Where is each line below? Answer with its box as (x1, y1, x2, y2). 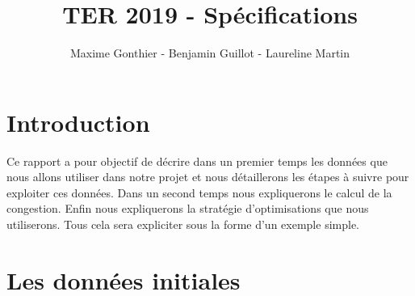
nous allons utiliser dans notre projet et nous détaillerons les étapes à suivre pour (6, 168, 409, 185)
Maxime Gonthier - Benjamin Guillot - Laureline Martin (69, 44, 350, 61)
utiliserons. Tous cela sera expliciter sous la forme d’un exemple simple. (6, 216, 359, 233)
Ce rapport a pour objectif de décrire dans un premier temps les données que (6, 152, 388, 169)
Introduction (6, 105, 150, 138)
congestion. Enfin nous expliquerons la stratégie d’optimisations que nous (6, 200, 369, 217)
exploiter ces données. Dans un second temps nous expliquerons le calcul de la (6, 184, 392, 201)
